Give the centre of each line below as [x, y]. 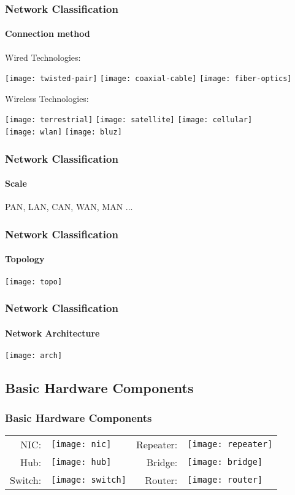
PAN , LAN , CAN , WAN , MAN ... [69, 207]
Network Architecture [52, 333]
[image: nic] [81, 444]
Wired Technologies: [43, 57]
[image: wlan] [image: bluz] [63, 132]
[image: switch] [89, 480]
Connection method [48, 33]
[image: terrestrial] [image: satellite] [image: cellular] [129, 120]
